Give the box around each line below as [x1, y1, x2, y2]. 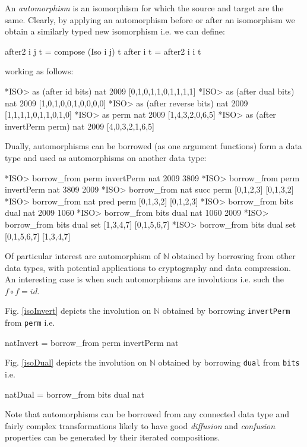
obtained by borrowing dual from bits [158, 356, 300, 369]
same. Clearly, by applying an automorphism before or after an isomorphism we [5, 13, 295, 26]
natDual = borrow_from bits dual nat [5, 388, 144, 400]
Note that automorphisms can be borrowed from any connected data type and [5, 408, 290, 420]
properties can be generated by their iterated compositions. [5, 431, 220, 443]
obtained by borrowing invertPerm [162, 304, 290, 317]
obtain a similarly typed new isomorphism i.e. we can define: [5, 25, 225, 37]
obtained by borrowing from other [172, 250, 296, 262]
